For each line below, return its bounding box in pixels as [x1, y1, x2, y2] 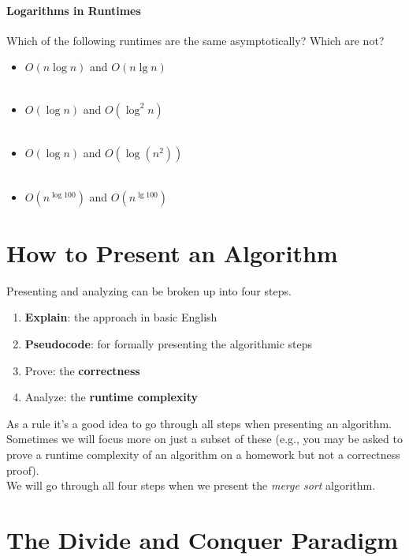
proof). [6, 461, 39, 478]
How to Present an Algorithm [6, 236, 338, 269]
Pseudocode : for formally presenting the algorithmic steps [24, 336, 313, 352]
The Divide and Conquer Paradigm [6, 524, 399, 556]
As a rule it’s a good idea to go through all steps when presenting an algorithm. [6, 415, 392, 431]
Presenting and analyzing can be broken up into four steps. [6, 282, 292, 299]
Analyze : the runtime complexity [24, 389, 199, 405]
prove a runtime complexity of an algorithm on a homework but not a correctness [6, 446, 400, 463]
